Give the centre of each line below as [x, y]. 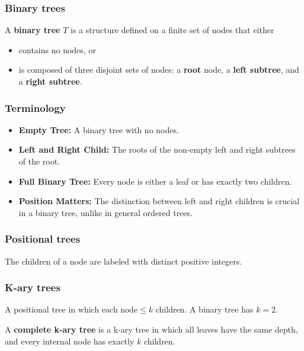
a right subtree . [50, 81]
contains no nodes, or [57, 49]
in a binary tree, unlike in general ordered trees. [105, 212]
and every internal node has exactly [70, 341]
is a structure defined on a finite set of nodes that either [172, 30]
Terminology [35, 107]
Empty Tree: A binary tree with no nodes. [99, 129]
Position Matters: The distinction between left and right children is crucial [159, 201]
